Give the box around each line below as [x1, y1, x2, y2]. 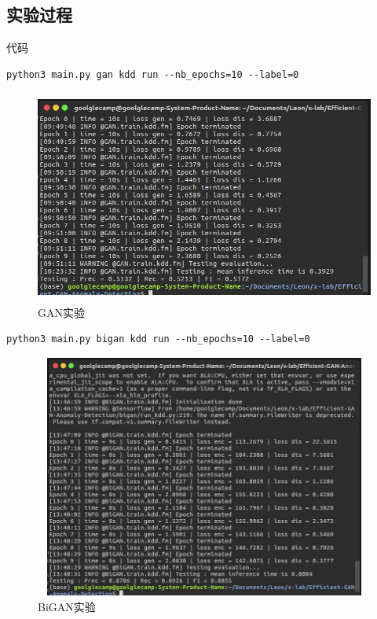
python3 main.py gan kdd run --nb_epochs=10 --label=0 [6, 68, 299, 80]
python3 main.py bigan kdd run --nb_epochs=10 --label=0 [6, 333, 310, 345]
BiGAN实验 [38, 598, 96, 614]
